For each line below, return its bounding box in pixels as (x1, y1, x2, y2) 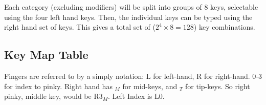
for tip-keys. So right (185, 80, 250, 91)
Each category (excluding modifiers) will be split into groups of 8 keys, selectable (4, 2, 258, 12)
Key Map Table (4, 47, 88, 62)
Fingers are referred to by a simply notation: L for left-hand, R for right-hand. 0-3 (4, 70, 262, 81)
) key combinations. (193, 22, 255, 32)
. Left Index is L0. (108, 91, 165, 101)
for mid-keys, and (122, 80, 178, 91)
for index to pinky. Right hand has (4, 80, 113, 91)
